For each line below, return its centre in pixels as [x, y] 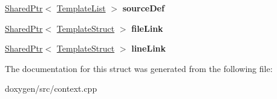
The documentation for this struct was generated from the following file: [139, 68]
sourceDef [143, 8]
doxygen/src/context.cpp [51, 88]
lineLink [149, 48]
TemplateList [81, 8]
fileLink [147, 28]
